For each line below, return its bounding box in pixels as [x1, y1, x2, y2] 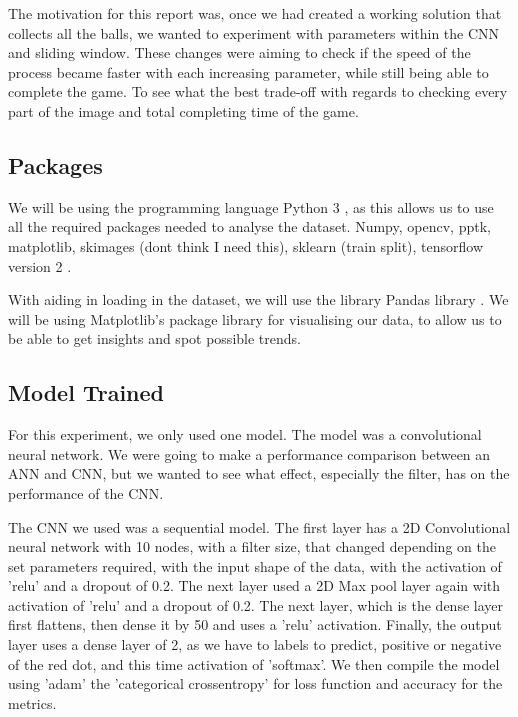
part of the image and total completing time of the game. [8, 100, 359, 121]
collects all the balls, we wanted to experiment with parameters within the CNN [8, 22, 500, 43]
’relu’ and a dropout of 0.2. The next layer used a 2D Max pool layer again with [8, 575, 501, 596]
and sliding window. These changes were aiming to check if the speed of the [8, 42, 471, 63]
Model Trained [8, 377, 164, 408]
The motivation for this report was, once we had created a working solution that [8, 3, 502, 23]
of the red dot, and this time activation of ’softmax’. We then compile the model [8, 653, 500, 674]
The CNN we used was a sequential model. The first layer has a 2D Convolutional [8, 516, 511, 537]
